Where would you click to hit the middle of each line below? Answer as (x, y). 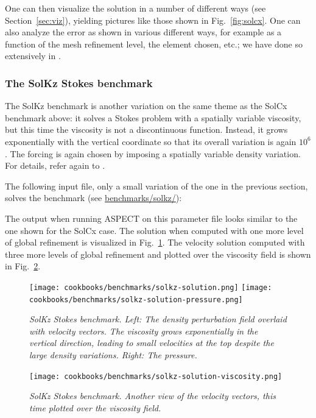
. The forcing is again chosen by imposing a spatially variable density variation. (153, 153)
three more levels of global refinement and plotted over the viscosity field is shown (158, 254)
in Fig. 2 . (23, 266)
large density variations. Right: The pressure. (113, 355)
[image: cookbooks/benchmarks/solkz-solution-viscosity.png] (156, 376)
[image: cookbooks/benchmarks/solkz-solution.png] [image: (151, 287)
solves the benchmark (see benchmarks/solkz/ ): (93, 198)
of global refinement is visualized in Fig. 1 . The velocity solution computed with (155, 242)
